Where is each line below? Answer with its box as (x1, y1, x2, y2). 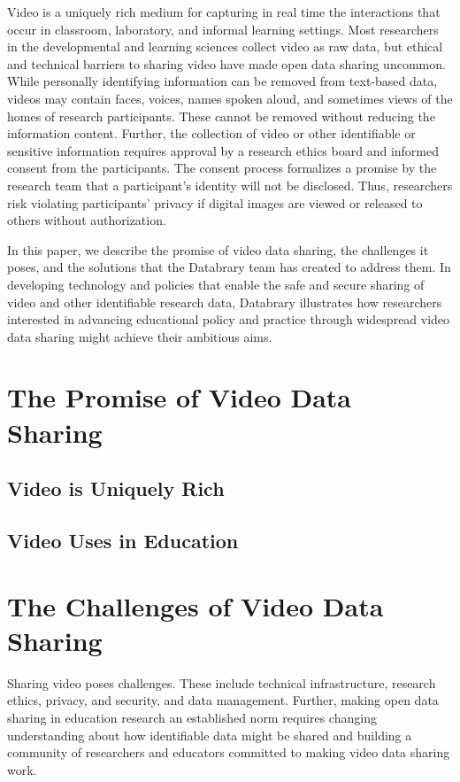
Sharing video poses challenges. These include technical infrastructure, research (7, 673, 436, 692)
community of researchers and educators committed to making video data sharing (7, 743, 450, 762)
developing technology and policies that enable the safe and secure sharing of (7, 275, 425, 293)
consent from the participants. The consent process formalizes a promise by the (7, 159, 437, 177)
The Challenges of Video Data (7, 587, 384, 623)
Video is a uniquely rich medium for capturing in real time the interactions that (7, 3, 441, 20)
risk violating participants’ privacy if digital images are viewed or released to (7, 193, 423, 212)
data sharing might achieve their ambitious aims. (7, 327, 272, 345)
